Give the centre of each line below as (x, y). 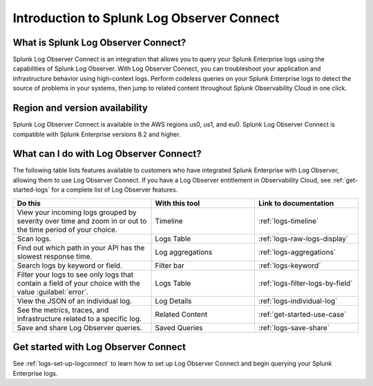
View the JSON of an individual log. (75, 301)
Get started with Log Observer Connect (99, 347)
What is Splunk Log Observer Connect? (99, 43)
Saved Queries (179, 327)
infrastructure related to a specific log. (79, 318)
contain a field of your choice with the (79, 283)
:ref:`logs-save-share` (294, 327)
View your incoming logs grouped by (77, 212)
